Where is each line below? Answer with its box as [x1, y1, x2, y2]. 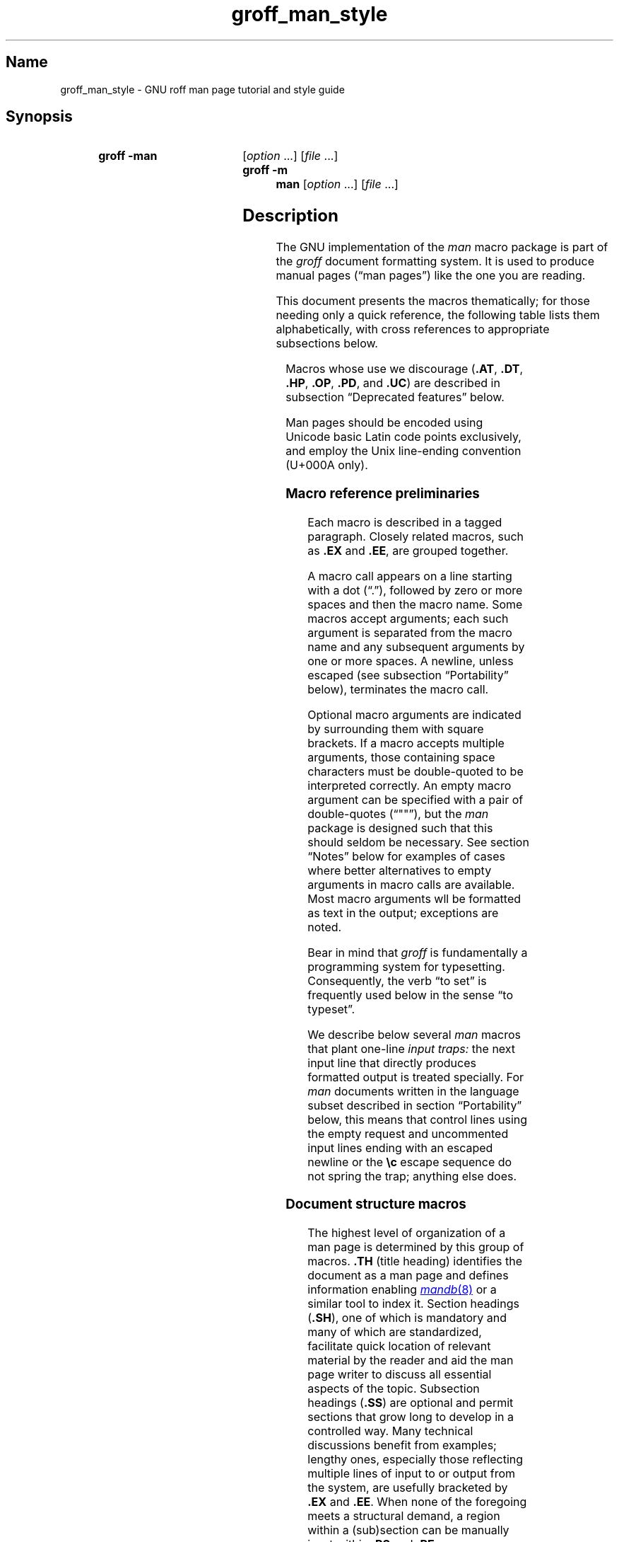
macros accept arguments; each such [307, 611, 509, 626]
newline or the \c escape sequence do [307, 1154, 512, 1169]
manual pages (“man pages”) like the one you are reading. [276, 268, 586, 283]
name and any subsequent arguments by [307, 639, 525, 654]
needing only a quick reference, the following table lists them [276, 308, 600, 323]
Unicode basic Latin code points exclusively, [285, 430, 521, 444]
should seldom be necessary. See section [307, 834, 529, 849]
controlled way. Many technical [307, 1424, 473, 1439]
